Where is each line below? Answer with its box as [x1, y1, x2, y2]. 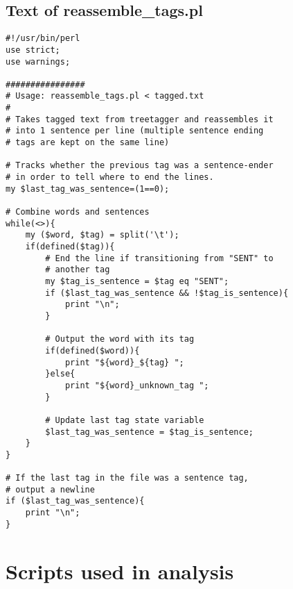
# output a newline [6, 484, 95, 495]
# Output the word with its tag [45, 334, 195, 345]
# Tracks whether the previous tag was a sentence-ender [6, 160, 274, 171]
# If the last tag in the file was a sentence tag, [6, 473, 249, 483]
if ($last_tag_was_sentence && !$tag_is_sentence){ [45, 288, 289, 298]
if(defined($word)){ [45, 345, 140, 356]
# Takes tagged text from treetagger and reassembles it [6, 114, 274, 124]
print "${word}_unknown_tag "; [64, 380, 209, 390]
